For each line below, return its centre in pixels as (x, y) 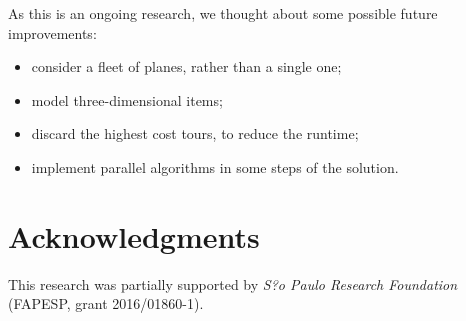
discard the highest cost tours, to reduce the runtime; (195, 133)
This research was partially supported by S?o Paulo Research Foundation (233, 283)
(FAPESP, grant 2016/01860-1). (106, 303)
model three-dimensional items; (127, 99)
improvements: (52, 32)
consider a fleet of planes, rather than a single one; (186, 66)
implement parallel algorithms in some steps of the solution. (215, 166)
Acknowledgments (134, 235)
